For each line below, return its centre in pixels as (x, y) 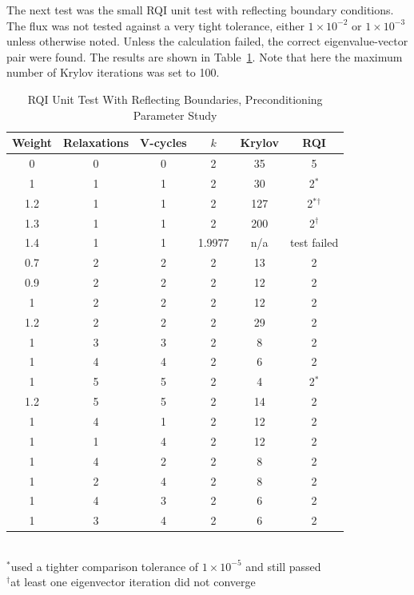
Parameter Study (175, 115)
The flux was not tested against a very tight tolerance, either (155, 25)
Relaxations (96, 143)
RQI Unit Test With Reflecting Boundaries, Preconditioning (175, 99)
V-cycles (163, 143)
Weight (32, 143)
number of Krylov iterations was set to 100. (113, 72)
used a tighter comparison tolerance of (105, 566)
